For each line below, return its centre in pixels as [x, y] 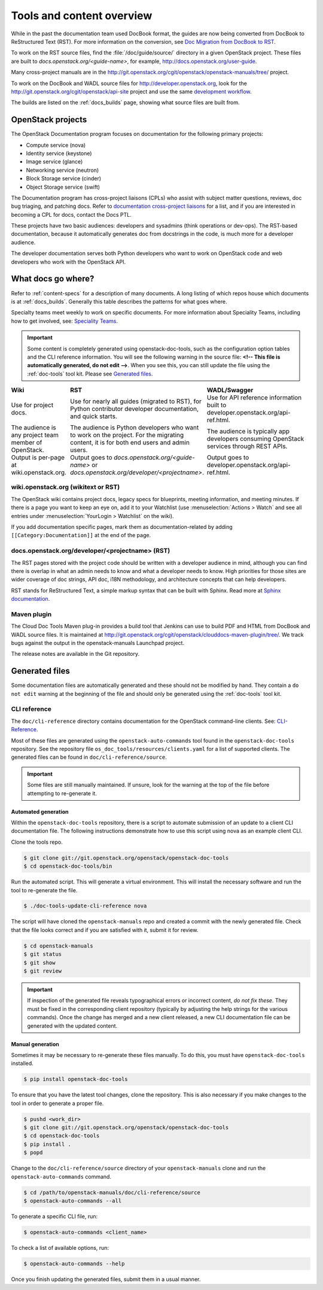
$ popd [33, 1153]
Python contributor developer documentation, [134, 409]
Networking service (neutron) [63, 170]
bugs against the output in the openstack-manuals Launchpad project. [98, 643]
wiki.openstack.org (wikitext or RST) [65, 487]
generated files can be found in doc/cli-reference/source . [89, 757]
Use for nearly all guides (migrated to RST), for [135, 401]
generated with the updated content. [72, 1026]
